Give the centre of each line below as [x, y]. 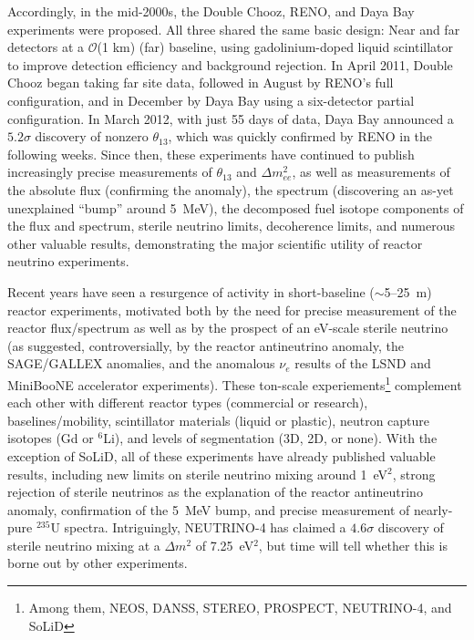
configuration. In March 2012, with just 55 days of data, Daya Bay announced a [231, 118]
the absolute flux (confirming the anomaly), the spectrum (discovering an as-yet [231, 189]
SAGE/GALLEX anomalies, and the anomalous [141, 363]
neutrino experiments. [68, 261]
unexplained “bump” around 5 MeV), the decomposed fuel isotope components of [236, 207]
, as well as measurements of [371, 172]
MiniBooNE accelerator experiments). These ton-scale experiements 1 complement [235, 383]
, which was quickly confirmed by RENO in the [300, 136]
